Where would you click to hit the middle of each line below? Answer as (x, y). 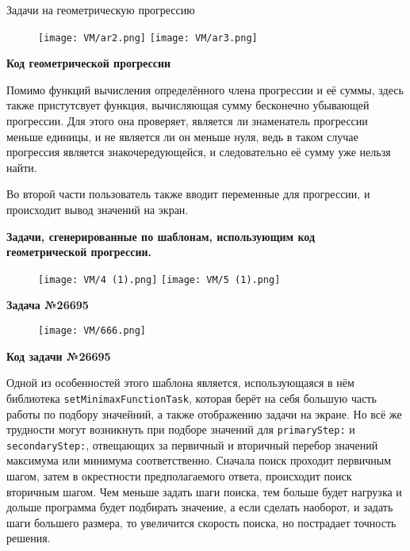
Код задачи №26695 (59, 356)
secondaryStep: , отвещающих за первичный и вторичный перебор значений (192, 444)
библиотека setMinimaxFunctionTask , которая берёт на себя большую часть (192, 398)
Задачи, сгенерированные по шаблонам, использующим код (161, 236)
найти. (22, 167)
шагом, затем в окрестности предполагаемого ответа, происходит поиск (179, 476)
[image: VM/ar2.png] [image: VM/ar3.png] (148, 38)
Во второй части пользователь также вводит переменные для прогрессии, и (188, 194)
